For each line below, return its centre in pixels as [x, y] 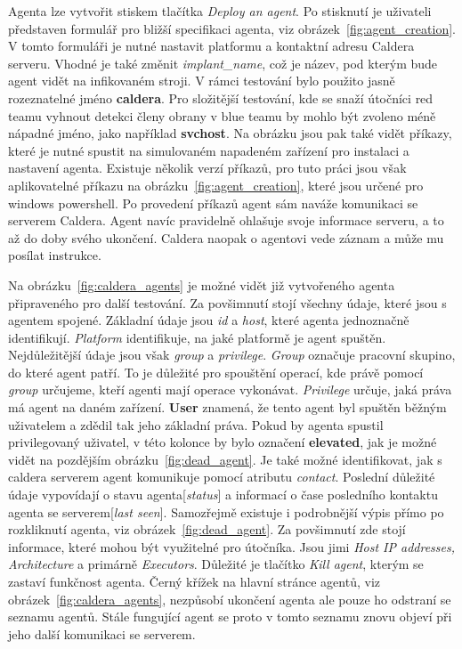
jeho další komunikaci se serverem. [102, 633]
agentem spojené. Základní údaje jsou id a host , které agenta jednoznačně [209, 320]
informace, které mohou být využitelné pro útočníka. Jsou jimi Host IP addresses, [232, 546]
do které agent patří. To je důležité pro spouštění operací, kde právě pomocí [216, 372]
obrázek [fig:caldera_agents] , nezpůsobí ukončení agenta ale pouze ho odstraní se [230, 599]
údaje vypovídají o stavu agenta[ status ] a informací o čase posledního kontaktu [223, 495]
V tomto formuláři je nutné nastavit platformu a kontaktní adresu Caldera [211, 46]
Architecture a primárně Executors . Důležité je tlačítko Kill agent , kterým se [216, 564]
